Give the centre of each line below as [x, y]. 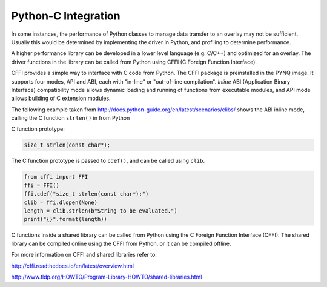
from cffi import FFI [56, 177]
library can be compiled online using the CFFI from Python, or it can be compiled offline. [121, 243]
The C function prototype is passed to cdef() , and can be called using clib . [108, 161]
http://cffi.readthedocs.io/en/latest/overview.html [73, 266]
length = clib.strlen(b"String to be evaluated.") [101, 211]
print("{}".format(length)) [65, 219]
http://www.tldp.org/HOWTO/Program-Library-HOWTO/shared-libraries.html [107, 277]
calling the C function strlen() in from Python [71, 118]
